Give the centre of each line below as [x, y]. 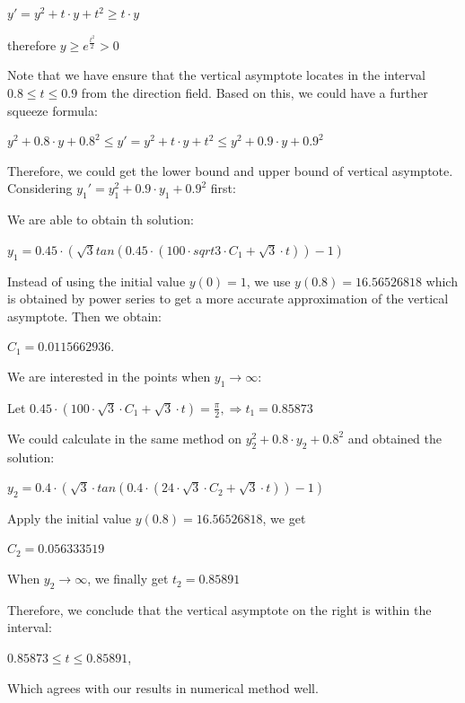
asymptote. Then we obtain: [84, 316]
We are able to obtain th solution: [101, 220]
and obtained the [395, 438]
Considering [40, 188]
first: [223, 188]
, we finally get [128, 579]
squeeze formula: [53, 110]
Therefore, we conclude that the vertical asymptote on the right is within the [219, 609]
